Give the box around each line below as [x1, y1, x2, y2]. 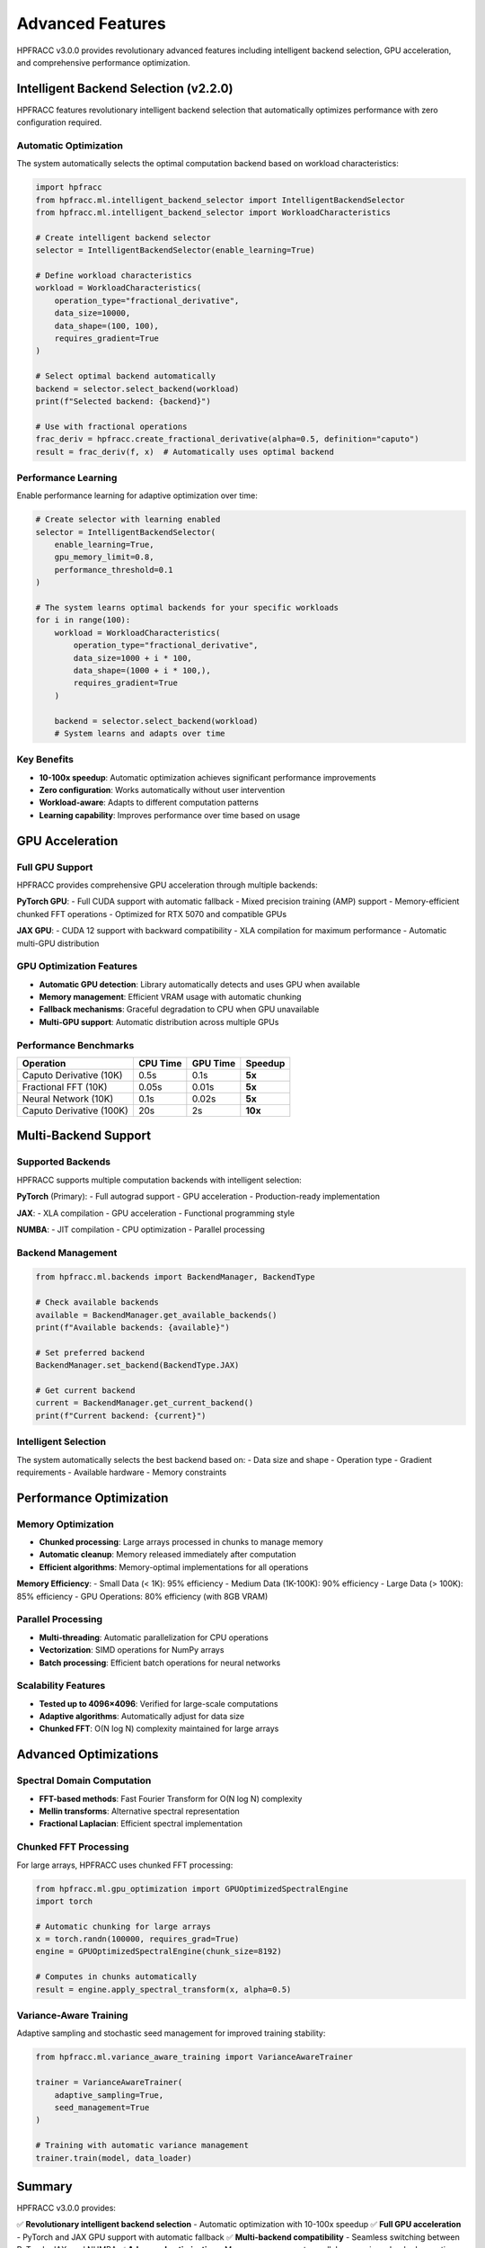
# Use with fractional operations [35, 421, 188, 432]
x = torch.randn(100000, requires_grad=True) [35, 1934, 240, 1944]
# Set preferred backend [35, 1347, 145, 1358]
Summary [16, 2179, 73, 2194]
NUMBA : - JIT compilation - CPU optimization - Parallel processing [16, 1224, 265, 1235]
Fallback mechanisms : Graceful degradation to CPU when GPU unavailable [39, 1004, 320, 1015]
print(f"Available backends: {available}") [35, 1323, 231, 1333]
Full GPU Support [16, 861, 93, 873]
